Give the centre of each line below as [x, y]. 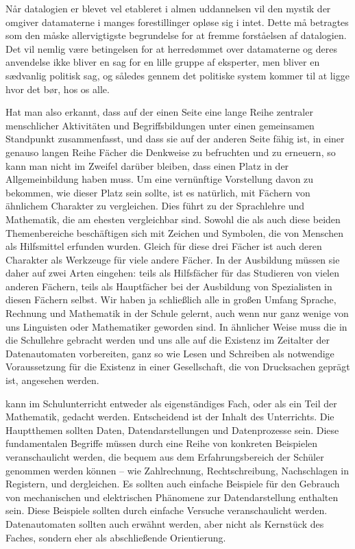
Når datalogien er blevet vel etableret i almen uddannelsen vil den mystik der [168, 8]
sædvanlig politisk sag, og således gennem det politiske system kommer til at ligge [177, 75]
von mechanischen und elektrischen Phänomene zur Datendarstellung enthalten [172, 497]
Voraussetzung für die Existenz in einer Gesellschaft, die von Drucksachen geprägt [178, 367]
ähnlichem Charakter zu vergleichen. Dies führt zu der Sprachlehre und [155, 206]
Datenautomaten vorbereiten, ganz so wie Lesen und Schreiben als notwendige [170, 353]
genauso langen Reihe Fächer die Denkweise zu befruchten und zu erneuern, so [171, 152]
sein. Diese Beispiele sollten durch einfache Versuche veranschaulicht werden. [167, 510]
